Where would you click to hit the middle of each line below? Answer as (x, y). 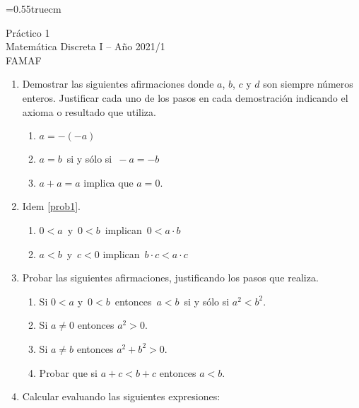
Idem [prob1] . (51, 206)
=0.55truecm (34, 8)
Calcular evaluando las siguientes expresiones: (121, 396)
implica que (108, 182)
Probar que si (69, 372)
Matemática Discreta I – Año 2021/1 (86, 46)
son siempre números (308, 84)
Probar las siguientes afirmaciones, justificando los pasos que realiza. (170, 278)
